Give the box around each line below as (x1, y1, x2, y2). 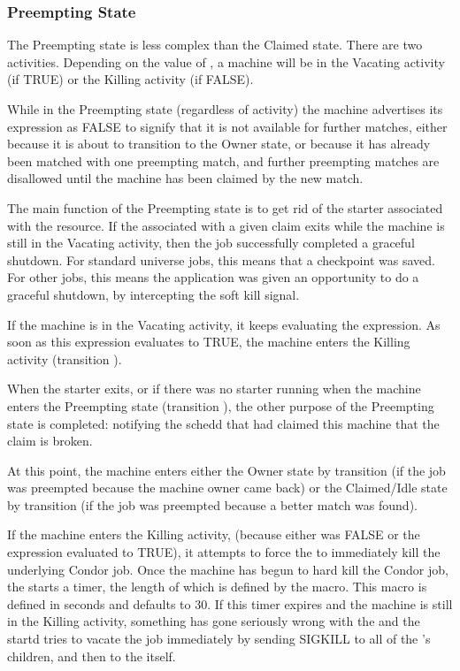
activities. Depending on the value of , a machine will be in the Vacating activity (7, 52, 445, 71)
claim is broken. (7, 431, 93, 450)
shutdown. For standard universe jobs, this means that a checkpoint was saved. (7, 250, 435, 269)
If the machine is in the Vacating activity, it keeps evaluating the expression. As (7, 315, 441, 333)
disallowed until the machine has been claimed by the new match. (7, 169, 364, 187)
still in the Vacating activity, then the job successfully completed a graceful (7, 233, 415, 252)
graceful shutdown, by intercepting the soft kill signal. (7, 285, 300, 303)
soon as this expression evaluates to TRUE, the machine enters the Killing (7, 332, 410, 351)
